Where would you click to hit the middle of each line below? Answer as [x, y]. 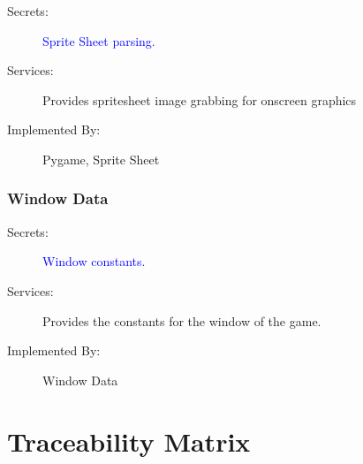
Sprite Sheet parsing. [99, 40]
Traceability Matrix [129, 441]
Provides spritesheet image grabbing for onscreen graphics [200, 99]
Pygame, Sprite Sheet [101, 159]
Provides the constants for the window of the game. [182, 320]
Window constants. [94, 261]
